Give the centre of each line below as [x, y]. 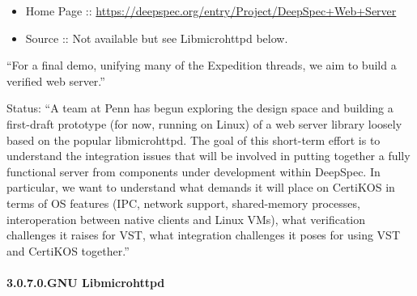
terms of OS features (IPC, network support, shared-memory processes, [183, 203]
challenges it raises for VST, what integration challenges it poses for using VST [204, 235]
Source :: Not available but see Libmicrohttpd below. [157, 38]
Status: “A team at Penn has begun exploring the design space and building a [200, 108]
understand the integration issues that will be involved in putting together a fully [208, 156]
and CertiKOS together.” [68, 250]
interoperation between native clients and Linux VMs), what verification [186, 219]
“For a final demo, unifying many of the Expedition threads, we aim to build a [202, 65]
